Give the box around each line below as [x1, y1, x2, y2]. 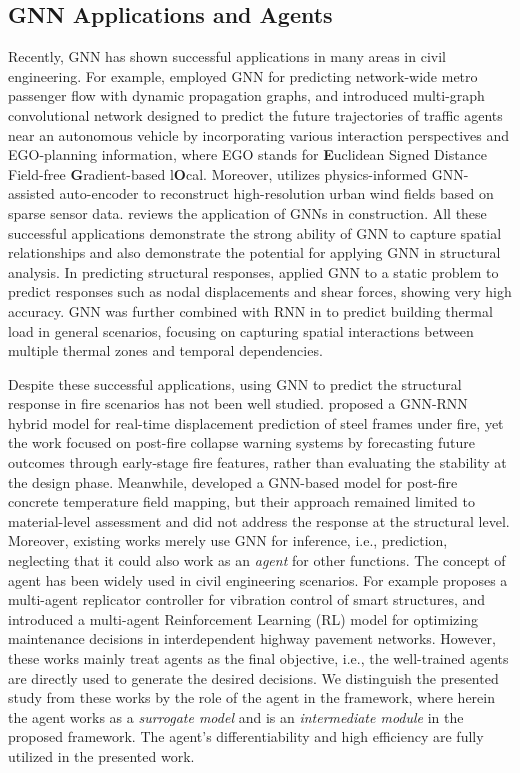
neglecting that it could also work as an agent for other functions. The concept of [8, 550, 506, 571]
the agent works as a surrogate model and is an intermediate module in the [8, 706, 464, 727]
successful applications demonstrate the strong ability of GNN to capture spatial [8, 222, 502, 243]
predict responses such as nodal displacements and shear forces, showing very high [8, 281, 512, 302]
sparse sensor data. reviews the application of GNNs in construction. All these [8, 202, 487, 223]
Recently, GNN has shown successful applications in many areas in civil [8, 46, 446, 67]
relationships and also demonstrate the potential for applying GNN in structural [8, 242, 501, 263]
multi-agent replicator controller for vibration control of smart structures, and [8, 589, 486, 610]
